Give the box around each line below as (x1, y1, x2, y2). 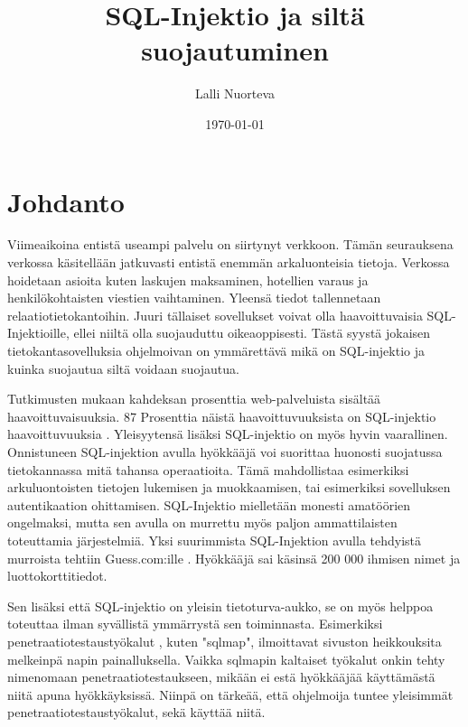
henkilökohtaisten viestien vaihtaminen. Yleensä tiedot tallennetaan (7, 288, 381, 307)
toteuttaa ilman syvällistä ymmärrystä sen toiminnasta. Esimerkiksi (7, 614, 383, 633)
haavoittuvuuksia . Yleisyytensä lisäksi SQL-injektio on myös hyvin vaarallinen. (7, 424, 448, 443)
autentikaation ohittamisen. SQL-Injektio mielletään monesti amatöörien (7, 495, 411, 514)
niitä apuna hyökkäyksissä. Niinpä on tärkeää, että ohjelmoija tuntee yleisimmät (7, 685, 454, 704)
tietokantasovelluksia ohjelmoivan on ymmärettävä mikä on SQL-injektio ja (7, 341, 426, 359)
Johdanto (7, 182, 125, 219)
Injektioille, (7, 323, 70, 342)
